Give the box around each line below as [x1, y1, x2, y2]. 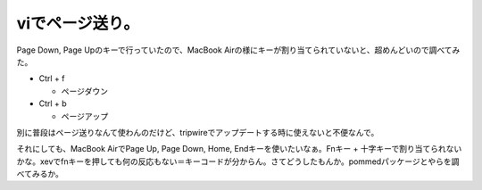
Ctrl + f [38, 73, 66, 84]
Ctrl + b [38, 98, 67, 109]
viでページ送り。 [16, 13, 140, 33]
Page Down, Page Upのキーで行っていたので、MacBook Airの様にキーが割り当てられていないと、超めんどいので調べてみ [16, 45, 461, 55]
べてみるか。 [16, 169, 64, 179]
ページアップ [61, 111, 109, 121]
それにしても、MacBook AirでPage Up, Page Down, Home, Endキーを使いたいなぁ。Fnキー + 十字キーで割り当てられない [16, 144, 462, 154]
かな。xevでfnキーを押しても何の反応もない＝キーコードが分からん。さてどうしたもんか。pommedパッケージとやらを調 [16, 156, 460, 167]
